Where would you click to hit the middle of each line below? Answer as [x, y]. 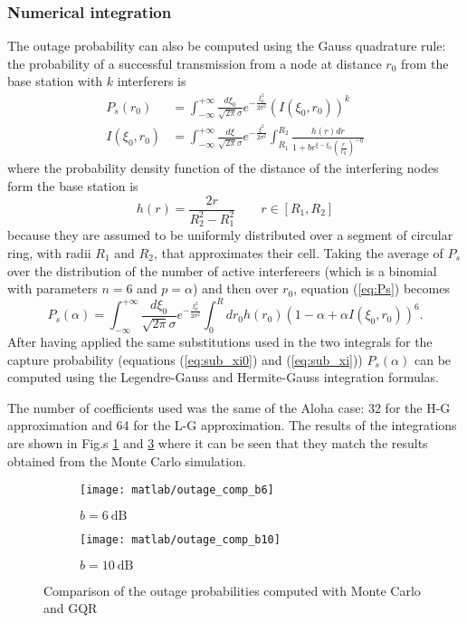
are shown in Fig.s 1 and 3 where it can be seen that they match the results [218, 443]
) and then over [236, 288]
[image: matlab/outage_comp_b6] [177, 490]
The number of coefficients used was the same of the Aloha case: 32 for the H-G [229, 407]
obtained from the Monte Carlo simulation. [127, 460]
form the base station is [73, 185]
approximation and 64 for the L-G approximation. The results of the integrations [232, 425]
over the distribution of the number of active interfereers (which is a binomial [222, 270]
